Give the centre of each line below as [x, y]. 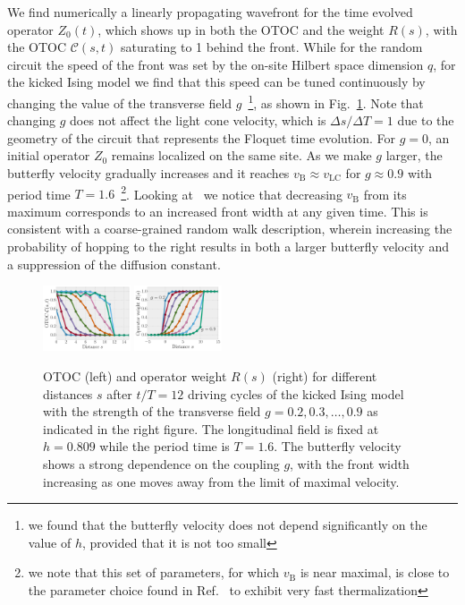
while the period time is [165, 446]
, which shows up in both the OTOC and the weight [241, 29]
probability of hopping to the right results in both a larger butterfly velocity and [228, 247]
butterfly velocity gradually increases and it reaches [148, 173]
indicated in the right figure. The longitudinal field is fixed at [211, 428]
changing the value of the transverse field [120, 102]
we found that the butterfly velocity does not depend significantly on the [228, 525]
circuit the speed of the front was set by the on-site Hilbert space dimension [216, 64]
